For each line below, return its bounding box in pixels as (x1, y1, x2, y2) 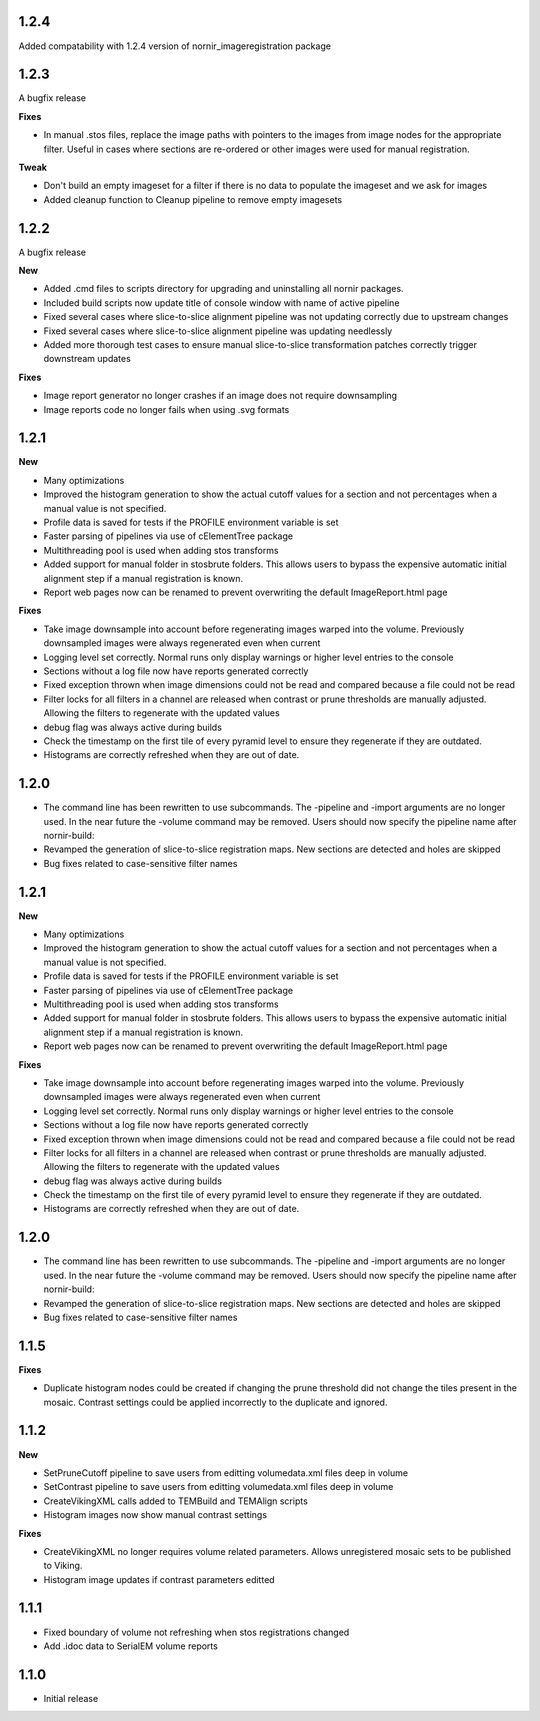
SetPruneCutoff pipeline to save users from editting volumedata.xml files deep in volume (43, 1466, 409, 1479)
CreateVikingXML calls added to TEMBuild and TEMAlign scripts (43, 1495, 309, 1507)
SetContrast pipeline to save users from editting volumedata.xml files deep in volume (43, 1481, 394, 1493)
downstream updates (43, 353, 132, 365)
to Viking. (43, 1560, 83, 1572)
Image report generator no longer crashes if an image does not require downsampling (43, 390, 398, 402)
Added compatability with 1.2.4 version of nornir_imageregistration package (18, 40, 332, 52)
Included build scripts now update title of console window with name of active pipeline (43, 296, 400, 309)
